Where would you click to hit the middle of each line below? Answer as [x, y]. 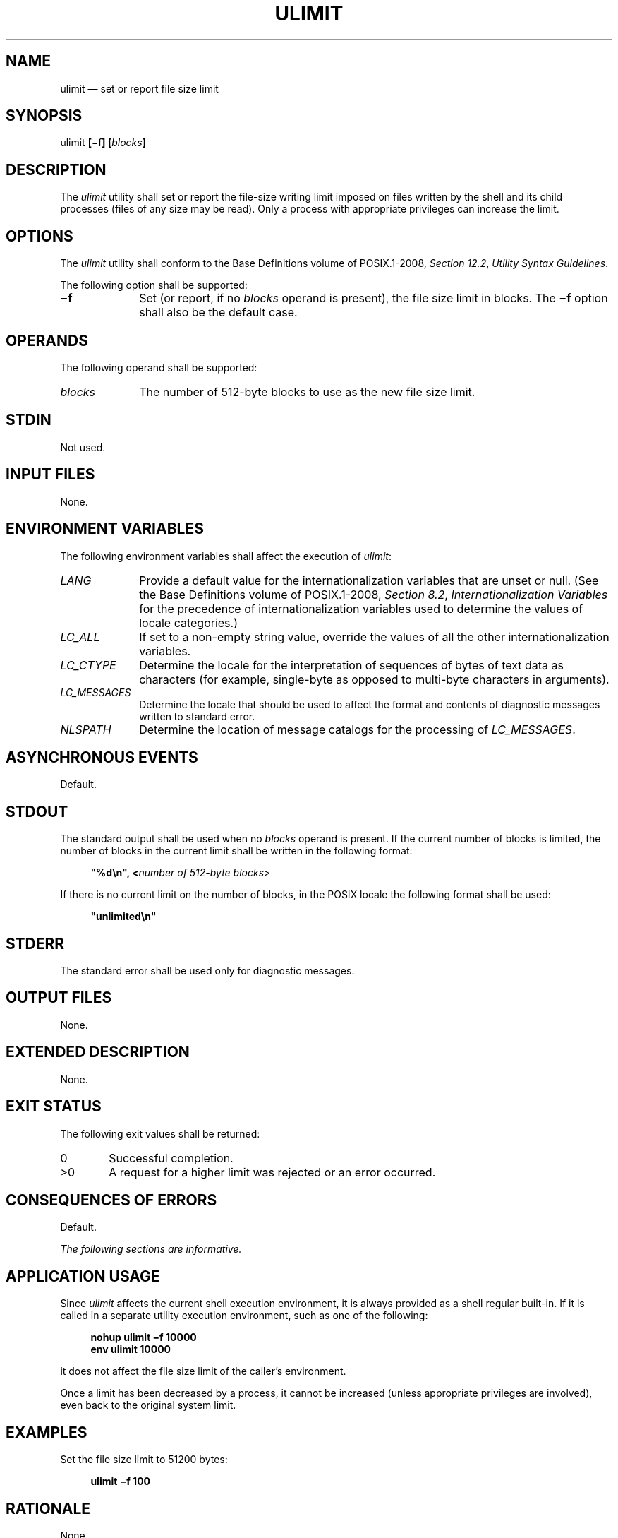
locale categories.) [189, 622]
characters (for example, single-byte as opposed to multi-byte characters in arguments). [374, 679]
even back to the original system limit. [148, 1405]
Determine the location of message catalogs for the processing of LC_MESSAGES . [357, 729]
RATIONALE [48, 1508]
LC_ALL [80, 637]
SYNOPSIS [44, 116]
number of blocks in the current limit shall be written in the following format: [236, 851]
